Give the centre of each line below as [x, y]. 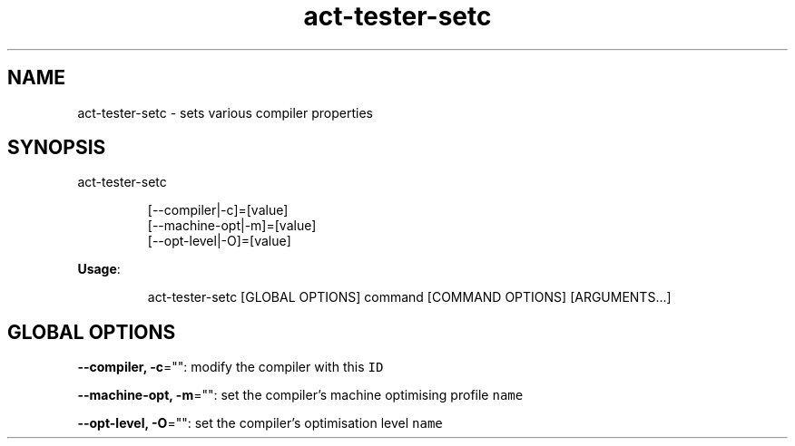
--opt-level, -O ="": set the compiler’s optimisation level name [260, 423]
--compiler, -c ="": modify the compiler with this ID [231, 367]
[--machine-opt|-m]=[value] [232, 226]
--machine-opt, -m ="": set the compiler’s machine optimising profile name [300, 395]
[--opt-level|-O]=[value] [219, 241]
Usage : [99, 269]
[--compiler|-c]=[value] [218, 210]
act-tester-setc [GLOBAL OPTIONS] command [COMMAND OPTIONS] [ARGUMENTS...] [409, 297]
